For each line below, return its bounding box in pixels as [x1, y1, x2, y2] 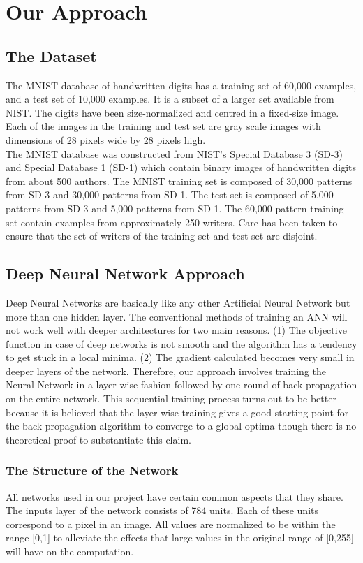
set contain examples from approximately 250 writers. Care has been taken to [6, 214, 338, 229]
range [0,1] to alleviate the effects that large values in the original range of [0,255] [6, 530, 354, 545]
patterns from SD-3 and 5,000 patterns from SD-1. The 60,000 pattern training [6, 200, 344, 215]
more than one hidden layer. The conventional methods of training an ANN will [6, 309, 348, 323]
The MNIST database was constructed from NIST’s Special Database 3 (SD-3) [6, 146, 343, 161]
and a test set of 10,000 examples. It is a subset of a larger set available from [6, 92, 334, 106]
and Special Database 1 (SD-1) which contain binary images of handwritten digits [6, 160, 357, 175]
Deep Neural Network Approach [6, 263, 245, 284]
